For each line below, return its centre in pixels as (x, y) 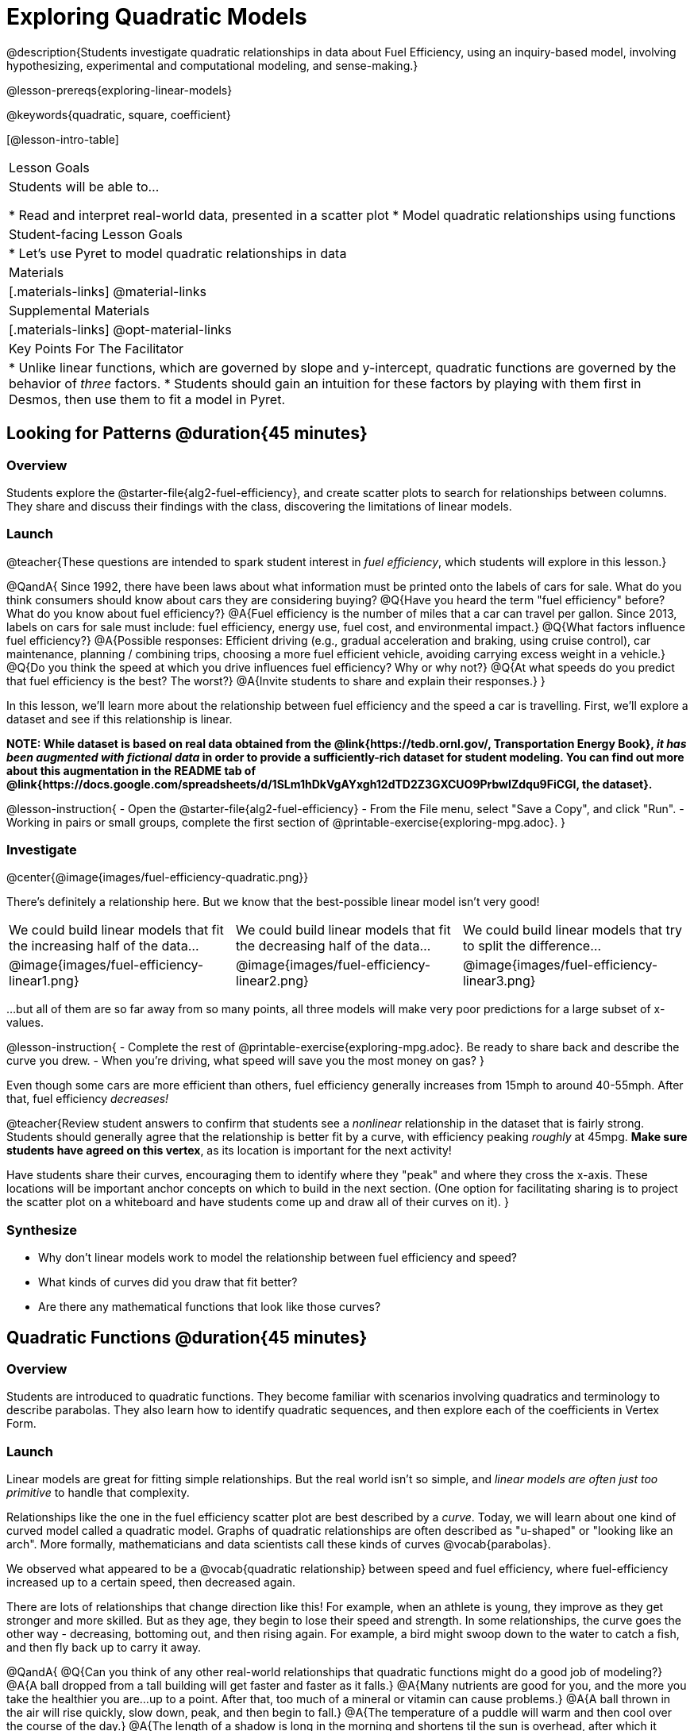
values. (25, 1023)
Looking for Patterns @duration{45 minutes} (187, 434)
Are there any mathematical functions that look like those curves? (210, 1307)
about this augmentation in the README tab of (131, 770)
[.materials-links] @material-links (108, 291)
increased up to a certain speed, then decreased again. (151, 1583)
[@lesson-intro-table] (63, 139)
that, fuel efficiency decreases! (88, 1099)
